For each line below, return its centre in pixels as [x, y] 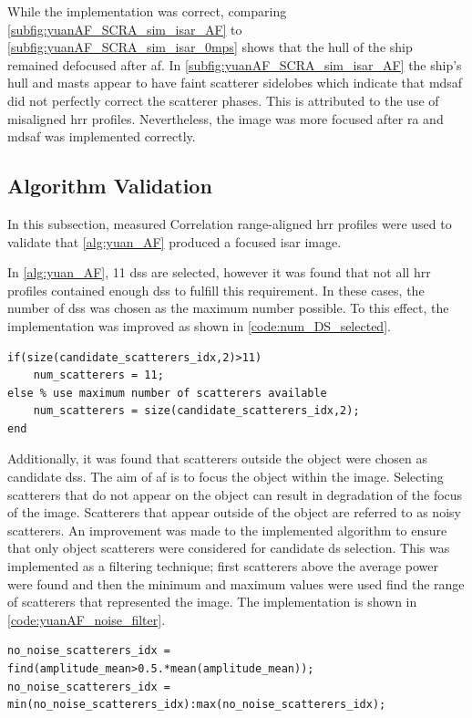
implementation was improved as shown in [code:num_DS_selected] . [199, 325]
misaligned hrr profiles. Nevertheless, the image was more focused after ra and [226, 118]
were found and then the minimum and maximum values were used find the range [236, 583]
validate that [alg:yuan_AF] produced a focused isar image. [174, 241]
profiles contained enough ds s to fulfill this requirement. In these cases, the [216, 290]
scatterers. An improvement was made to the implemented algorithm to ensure [227, 530]
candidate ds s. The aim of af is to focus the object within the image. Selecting [226, 477]
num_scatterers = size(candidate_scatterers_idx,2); [196, 411]
